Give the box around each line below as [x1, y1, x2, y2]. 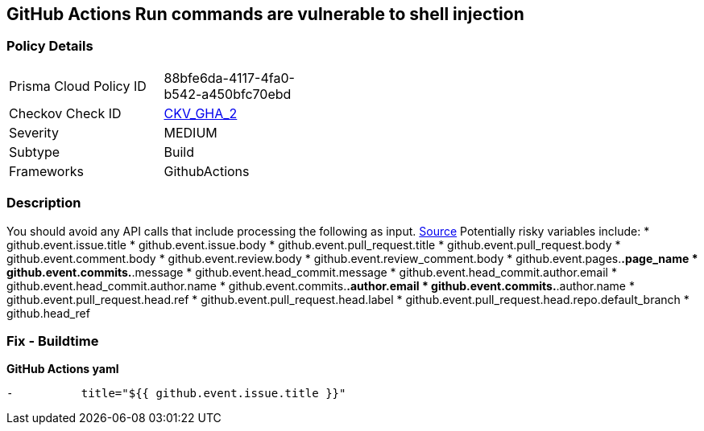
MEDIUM [164, 124, 217, 141]
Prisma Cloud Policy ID [9, 77, 147, 94]
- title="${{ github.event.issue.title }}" [6, 387, 346, 400]
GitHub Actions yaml [6, 362, 119, 376]
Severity [9, 124, 59, 141]
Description [6, 195, 81, 211]
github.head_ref [6, 306, 90, 320]
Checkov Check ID [9, 105, 122, 121]
